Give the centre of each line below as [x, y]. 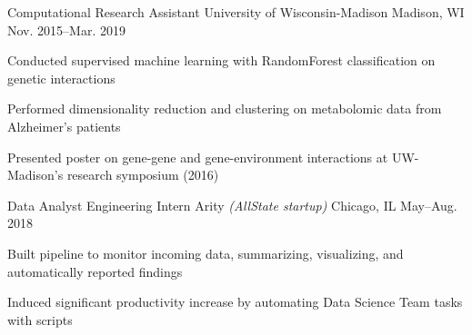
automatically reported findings [95, 271]
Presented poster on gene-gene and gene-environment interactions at [198, 157]
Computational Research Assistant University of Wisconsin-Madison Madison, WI [236, 12]
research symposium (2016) [143, 175]
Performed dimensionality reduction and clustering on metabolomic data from [225, 108]
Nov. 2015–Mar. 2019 [66, 30]
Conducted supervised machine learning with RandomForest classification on [221, 60]
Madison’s [35, 175]
